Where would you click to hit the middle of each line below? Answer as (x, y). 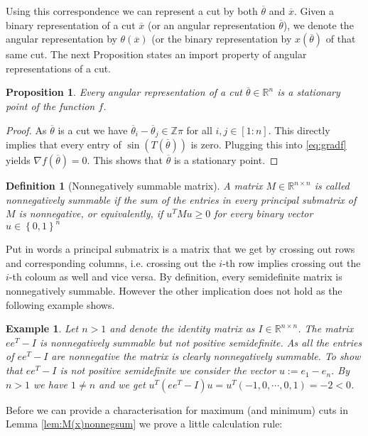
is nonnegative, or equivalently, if (91, 213)
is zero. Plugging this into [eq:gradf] (269, 145)
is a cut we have (93, 130)
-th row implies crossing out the (292, 262)
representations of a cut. (59, 68)
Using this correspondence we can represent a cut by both (132, 11)
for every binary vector (264, 213)
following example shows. (60, 304)
